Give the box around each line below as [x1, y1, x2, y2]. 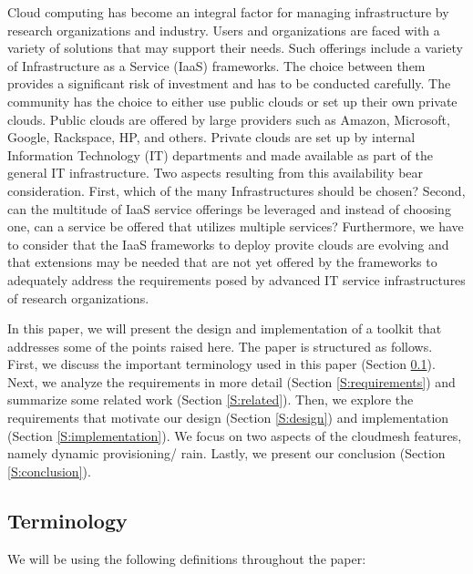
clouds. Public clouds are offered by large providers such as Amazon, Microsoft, [7, 109, 450, 128]
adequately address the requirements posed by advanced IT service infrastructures [7, 270, 466, 289]
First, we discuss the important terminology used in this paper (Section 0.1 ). [7, 354, 436, 374]
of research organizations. [7, 288, 149, 307]
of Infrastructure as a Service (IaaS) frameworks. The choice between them [7, 56, 426, 75]
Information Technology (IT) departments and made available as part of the [7, 145, 433, 164]
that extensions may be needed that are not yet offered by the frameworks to [7, 252, 437, 272]
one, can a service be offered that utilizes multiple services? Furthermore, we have [7, 217, 464, 236]
